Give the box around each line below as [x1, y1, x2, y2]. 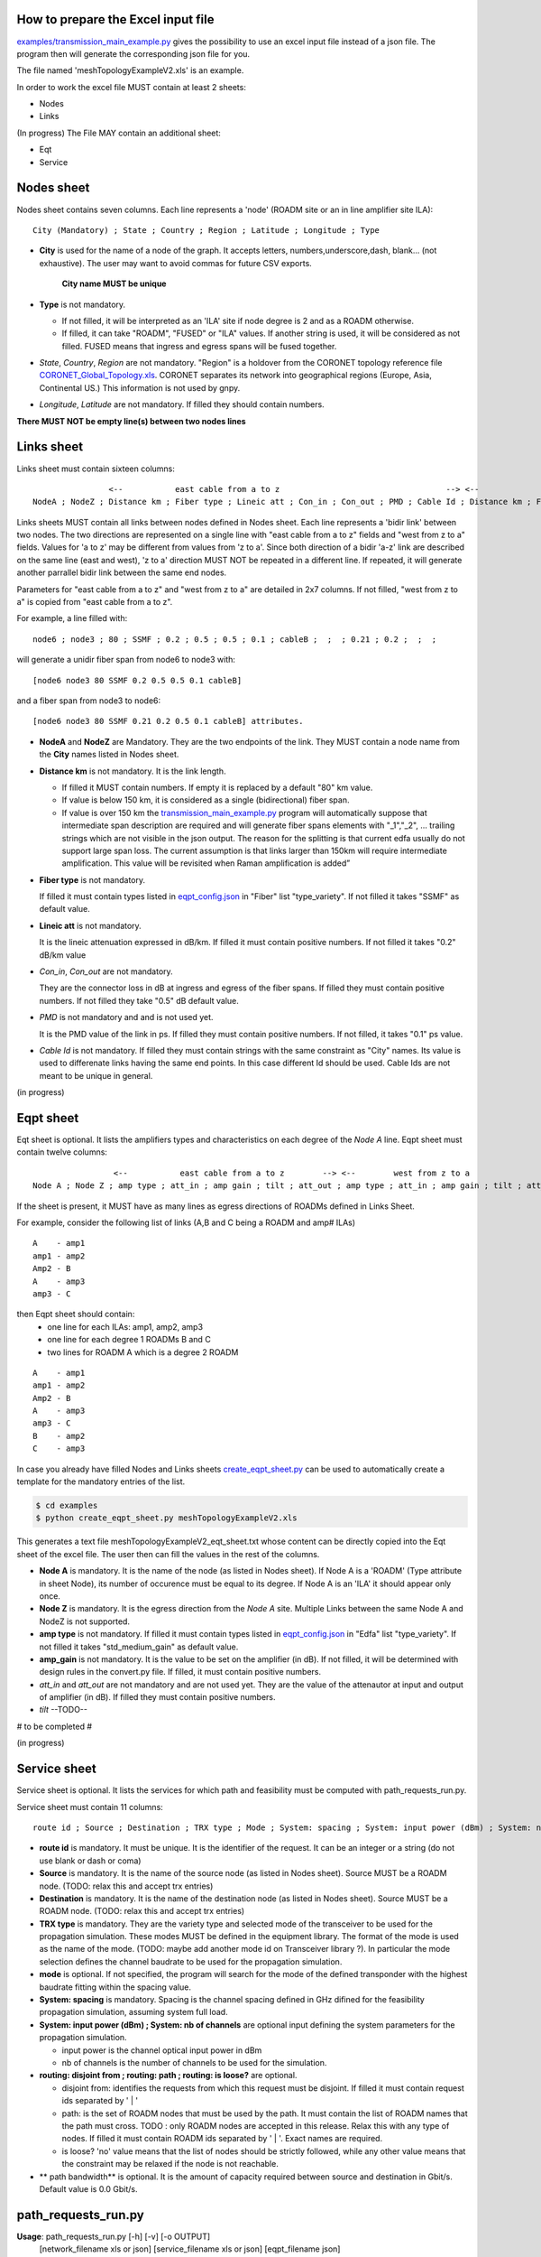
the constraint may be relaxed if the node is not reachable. [61, 2159, 279, 2169]
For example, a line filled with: [16, 613, 128, 624]
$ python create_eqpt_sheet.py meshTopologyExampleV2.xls [35, 1513, 298, 1523]
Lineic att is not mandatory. [39, 920, 142, 931]
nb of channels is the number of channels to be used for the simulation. [61, 2057, 327, 2067]
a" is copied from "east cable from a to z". [16, 597, 173, 608]
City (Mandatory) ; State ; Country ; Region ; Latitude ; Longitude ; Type [32, 225, 381, 235]
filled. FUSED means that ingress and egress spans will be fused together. [61, 340, 337, 351]
